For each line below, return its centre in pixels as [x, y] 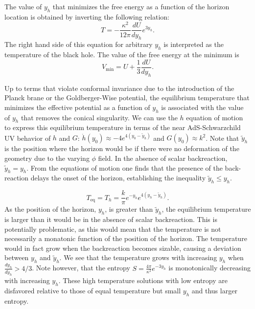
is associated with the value [202, 107]
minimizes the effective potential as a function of [77, 107]
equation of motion [215, 117]
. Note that [222, 138]
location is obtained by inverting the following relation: [87, 16]
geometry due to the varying [47, 158]
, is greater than [129, 209]
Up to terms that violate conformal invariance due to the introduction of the [119, 88]
